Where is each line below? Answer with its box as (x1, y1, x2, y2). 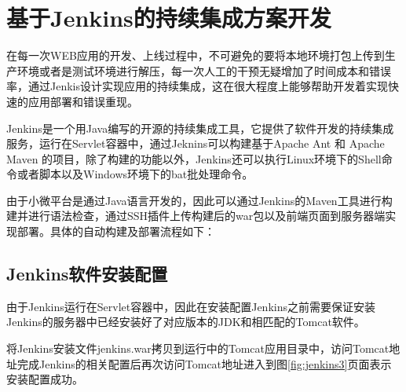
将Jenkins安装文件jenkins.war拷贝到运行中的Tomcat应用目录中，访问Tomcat (6, 340, 390, 357)
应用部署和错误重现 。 (27, 93, 138, 109)
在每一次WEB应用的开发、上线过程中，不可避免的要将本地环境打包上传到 (6, 47, 385, 64)
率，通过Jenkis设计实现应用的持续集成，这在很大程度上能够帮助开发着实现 (6, 78, 388, 94)
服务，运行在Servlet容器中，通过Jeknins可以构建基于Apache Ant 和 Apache (6, 135, 385, 152)
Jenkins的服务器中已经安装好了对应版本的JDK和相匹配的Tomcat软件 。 (6, 313, 365, 330)
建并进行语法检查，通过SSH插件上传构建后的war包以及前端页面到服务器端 (6, 207, 386, 224)
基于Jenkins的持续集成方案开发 (6, 2, 331, 34)
